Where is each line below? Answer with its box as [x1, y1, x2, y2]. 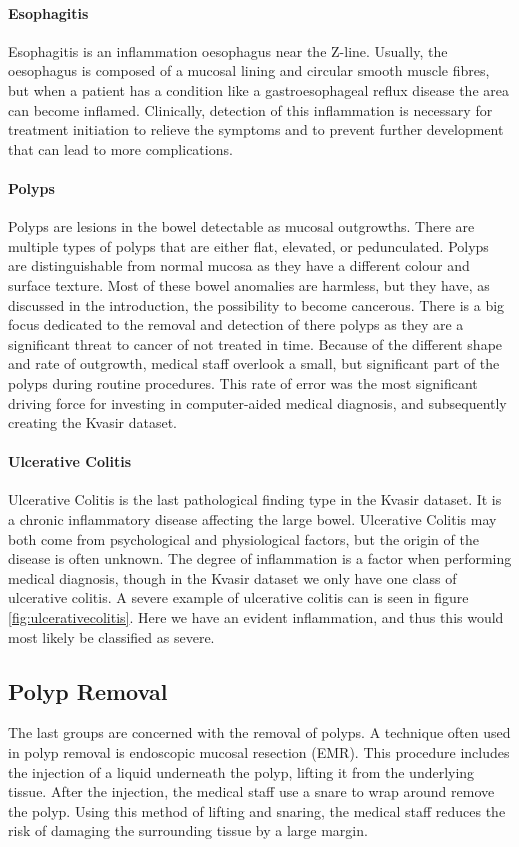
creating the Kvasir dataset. [8, 412, 178, 433]
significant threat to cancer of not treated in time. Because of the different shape [8, 333, 503, 354]
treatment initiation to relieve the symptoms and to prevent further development [8, 119, 504, 140]
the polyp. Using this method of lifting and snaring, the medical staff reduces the [8, 800, 506, 821]
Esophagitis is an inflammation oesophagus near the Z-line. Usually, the [8, 40, 448, 61]
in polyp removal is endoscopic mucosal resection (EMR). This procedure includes [8, 742, 510, 763]
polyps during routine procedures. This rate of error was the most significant [8, 372, 478, 393]
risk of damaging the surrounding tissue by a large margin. [8, 820, 368, 841]
